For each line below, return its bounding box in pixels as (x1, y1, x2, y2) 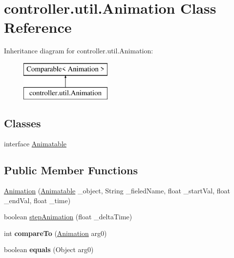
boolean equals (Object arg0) (4, 244, 94, 255)
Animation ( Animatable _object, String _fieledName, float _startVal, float (4, 186, 231, 196)
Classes (4, 116, 41, 131)
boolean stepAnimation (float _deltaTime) (4, 211, 132, 222)
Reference (4, 17, 72, 37)
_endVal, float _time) (4, 195, 71, 205)
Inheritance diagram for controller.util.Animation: (4, 46, 153, 56)
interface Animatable (4, 139, 66, 149)
